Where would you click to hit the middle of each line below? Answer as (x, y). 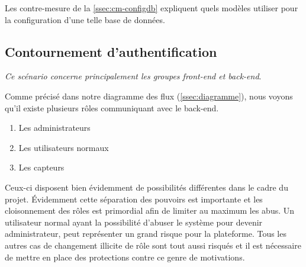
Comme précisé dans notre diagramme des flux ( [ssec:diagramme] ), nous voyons (149, 96)
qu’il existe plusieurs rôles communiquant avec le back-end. (112, 107)
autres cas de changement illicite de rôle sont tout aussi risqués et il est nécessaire (153, 245)
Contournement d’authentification (111, 51)
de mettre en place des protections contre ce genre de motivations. (125, 257)
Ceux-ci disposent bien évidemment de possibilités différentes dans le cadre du (146, 187)
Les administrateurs (54, 128)
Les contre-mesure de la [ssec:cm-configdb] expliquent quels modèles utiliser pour (152, 8)
